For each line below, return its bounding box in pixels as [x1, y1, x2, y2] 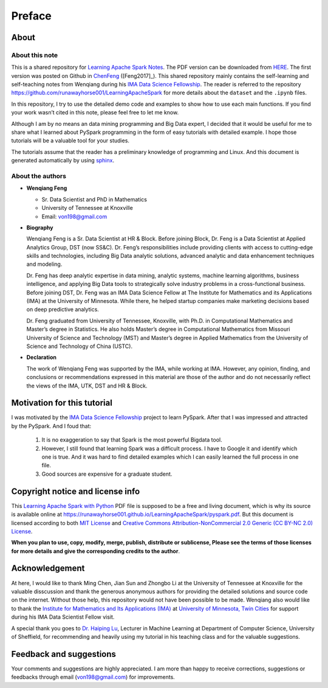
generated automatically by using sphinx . [11, 157, 115, 164]
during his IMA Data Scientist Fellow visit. [11, 613, 115, 620]
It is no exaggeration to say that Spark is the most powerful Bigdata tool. [41, 436, 222, 443]
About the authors [11, 172, 67, 180]
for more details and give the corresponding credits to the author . [11, 547, 180, 555]
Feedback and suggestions [11, 648, 117, 659]
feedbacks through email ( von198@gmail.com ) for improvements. [11, 673, 176, 681]
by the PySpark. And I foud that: [11, 422, 91, 429]
